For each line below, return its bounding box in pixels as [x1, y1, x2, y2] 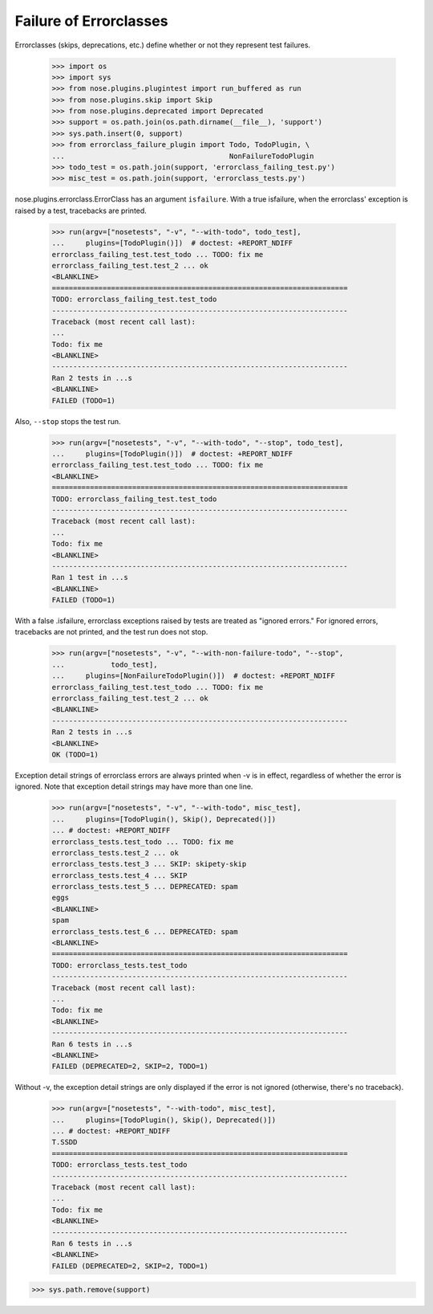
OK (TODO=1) [51, 749, 99, 759]
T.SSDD [51, 1137, 78, 1147]
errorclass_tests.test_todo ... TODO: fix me [51, 837, 234, 847]
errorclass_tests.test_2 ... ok [51, 848, 180, 857]
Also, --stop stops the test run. [14, 416, 121, 426]
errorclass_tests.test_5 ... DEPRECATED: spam [51, 882, 238, 892]
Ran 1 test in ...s [51, 573, 128, 582]
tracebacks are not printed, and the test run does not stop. [14, 627, 208, 637]
